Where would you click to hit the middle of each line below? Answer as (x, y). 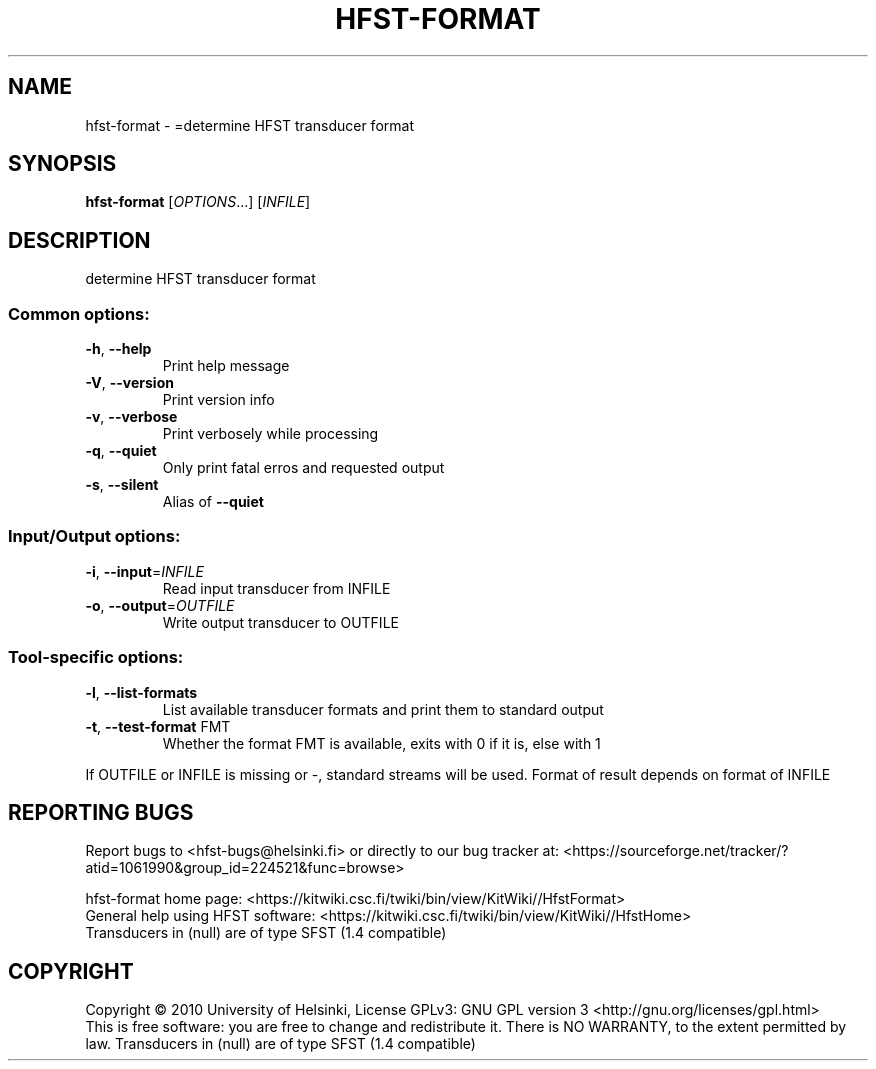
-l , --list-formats (141, 692)
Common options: (79, 313)
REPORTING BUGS (101, 812)
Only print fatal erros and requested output (303, 468)
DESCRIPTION (79, 240)
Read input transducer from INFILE (276, 588)
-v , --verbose (131, 417)
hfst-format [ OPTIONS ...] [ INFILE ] (198, 202)
